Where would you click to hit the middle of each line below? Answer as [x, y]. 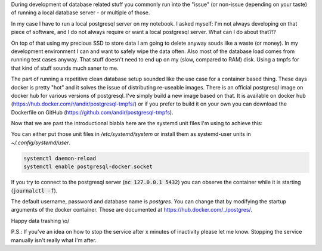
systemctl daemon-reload [60, 158]
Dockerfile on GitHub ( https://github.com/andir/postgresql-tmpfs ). [92, 112]
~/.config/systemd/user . [41, 142]
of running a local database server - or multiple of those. [80, 13]
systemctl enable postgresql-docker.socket [88, 167]
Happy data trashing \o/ [40, 221]
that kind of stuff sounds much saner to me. [65, 68]
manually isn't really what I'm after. [54, 240]
